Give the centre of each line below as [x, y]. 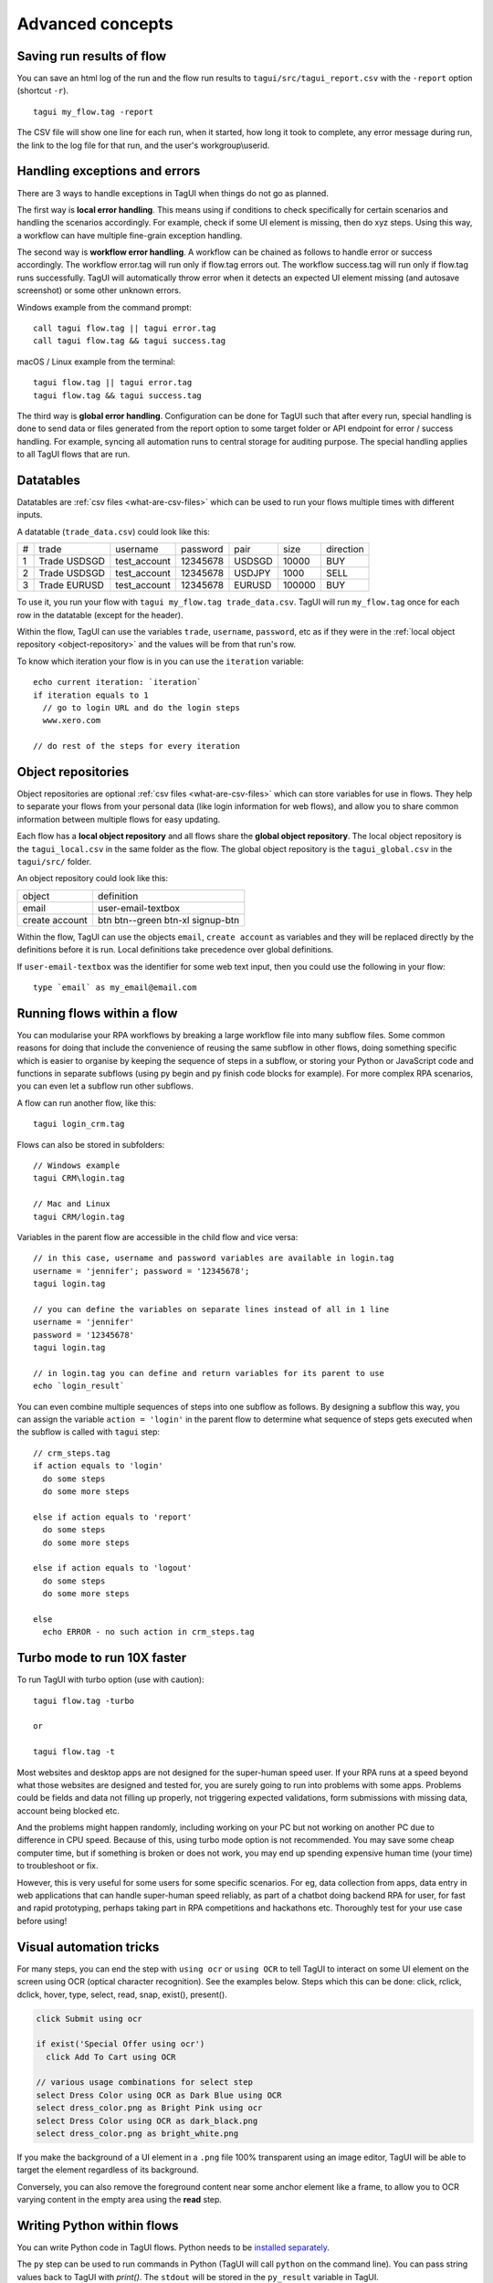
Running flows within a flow [97, 1013]
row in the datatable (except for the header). [100, 615]
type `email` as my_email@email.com [115, 987]
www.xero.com [72, 721]
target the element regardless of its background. [108, 2170]
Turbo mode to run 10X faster [102, 1658]
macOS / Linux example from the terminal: [96, 362]
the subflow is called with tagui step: [88, 1432]
